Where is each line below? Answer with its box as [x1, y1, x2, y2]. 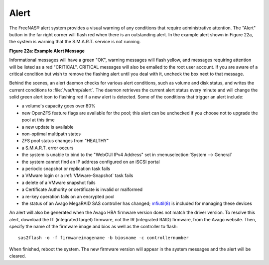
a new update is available [21, 124, 74, 130]
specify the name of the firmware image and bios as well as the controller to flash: [9, 224, 178, 230]
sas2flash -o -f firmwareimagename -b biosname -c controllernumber [18, 235, 189, 241]
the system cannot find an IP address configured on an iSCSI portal [21, 159, 160, 165]
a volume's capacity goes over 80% [21, 103, 96, 109]
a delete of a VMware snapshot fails [21, 179, 96, 185]
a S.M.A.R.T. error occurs [21, 145, 74, 151]
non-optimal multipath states [21, 131, 81, 137]
